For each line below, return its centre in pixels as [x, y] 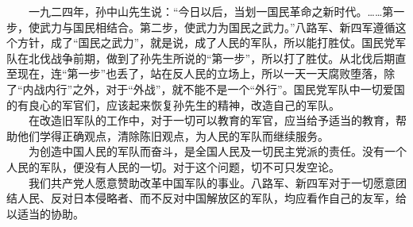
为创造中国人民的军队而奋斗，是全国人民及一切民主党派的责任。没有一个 [217, 151]
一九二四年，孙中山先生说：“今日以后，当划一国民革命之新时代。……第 [211, 11]
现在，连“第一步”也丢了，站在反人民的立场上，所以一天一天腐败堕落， [201, 73]
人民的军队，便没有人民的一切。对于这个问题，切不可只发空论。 [173, 166]
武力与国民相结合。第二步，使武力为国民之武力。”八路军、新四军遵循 [217, 27]
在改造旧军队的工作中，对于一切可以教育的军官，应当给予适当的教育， [212, 120]
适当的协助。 [50, 213]
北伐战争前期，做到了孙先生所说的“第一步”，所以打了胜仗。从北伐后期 [212, 58]
